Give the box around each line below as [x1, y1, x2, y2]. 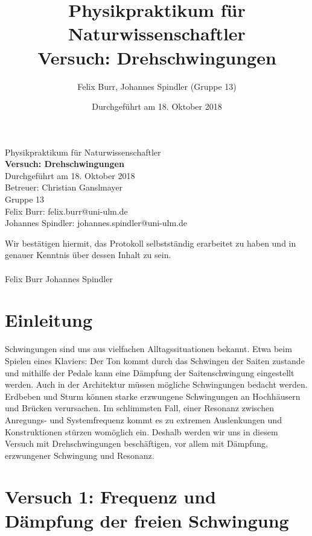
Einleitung [5, 307, 93, 332]
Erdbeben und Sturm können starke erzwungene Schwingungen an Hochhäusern [5, 389, 301, 402]
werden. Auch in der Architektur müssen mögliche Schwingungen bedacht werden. [5, 378, 308, 391]
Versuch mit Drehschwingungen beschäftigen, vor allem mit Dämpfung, [5, 437, 268, 450]
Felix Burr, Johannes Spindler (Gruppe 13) [77, 80, 237, 92]
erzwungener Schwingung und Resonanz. [5, 449, 154, 461]
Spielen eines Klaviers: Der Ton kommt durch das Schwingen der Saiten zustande [5, 354, 305, 367]
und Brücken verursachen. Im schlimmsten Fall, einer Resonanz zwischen [5, 402, 274, 414]
